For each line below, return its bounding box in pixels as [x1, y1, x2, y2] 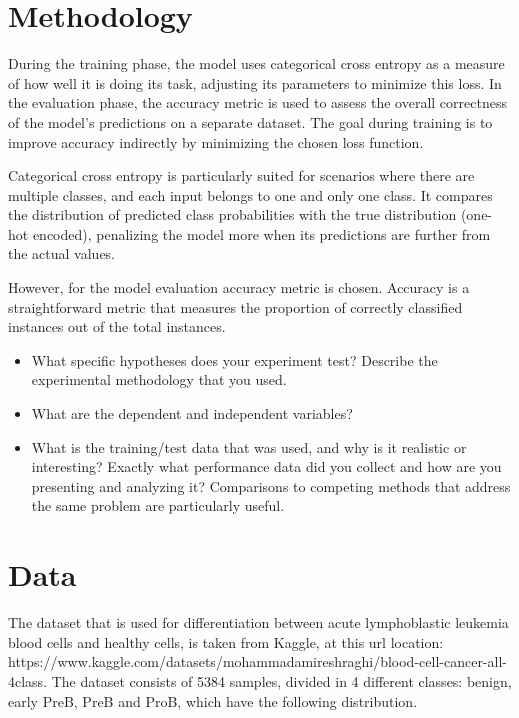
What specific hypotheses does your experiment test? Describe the [31, 349, 438, 370]
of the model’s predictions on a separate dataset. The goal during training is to [8, 111, 493, 132]
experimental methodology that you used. [31, 369, 287, 390]
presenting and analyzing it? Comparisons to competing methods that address [31, 475, 511, 496]
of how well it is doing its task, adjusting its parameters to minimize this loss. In [8, 72, 502, 93]
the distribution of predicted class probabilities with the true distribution [8, 204, 457, 225]
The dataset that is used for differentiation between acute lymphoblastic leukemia [8, 612, 509, 633]
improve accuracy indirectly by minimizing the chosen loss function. [8, 131, 424, 152]
